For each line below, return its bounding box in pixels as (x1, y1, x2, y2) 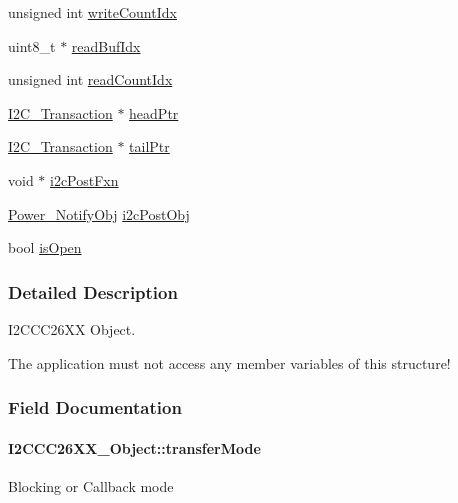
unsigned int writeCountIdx (8, 2, 177, 22)
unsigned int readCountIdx (8, 69, 173, 90)
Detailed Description (8, 279, 178, 304)
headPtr (129, 102, 179, 123)
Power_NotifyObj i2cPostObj (8, 203, 190, 224)
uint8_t (8, 35, 56, 56)
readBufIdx (71, 35, 141, 56)
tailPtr (129, 136, 170, 157)
